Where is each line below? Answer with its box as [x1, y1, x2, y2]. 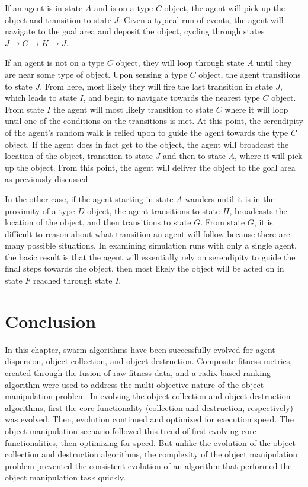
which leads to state [5, 91, 77, 104]
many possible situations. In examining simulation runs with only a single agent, [5, 239, 297, 252]
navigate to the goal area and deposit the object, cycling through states [5, 25, 265, 37]
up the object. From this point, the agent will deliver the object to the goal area [5, 161, 296, 173]
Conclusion [5, 308, 97, 333]
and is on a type [94, 2, 153, 14]
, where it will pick [235, 149, 303, 162]
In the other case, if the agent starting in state [5, 192, 174, 205]
